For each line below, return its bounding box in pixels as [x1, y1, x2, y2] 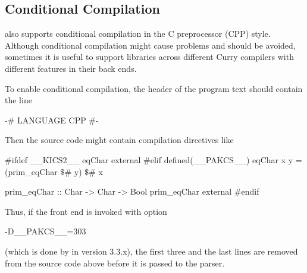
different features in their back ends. [5, 62, 137, 74]
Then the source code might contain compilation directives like [5, 134, 234, 146]
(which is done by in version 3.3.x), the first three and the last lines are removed [5, 245, 298, 257]
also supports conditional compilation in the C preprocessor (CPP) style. [5, 27, 271, 40]
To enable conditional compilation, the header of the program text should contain [5, 82, 303, 94]
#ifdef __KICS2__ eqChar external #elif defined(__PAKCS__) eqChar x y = [5, 153, 302, 166]
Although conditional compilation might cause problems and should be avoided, [5, 39, 296, 51]
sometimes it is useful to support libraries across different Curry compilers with [5, 50, 294, 63]
